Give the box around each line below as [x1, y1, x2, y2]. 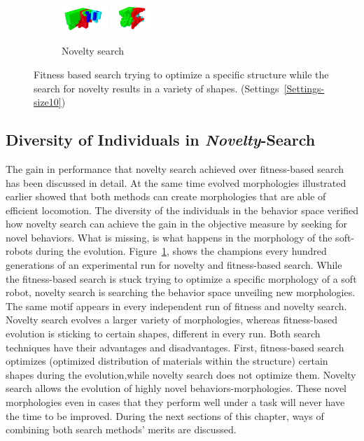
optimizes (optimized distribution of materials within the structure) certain [6, 353, 328, 368]
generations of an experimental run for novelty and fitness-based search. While [6, 258, 342, 272]
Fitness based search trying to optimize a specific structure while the [34, 66, 329, 81]
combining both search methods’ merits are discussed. [6, 422, 237, 437]
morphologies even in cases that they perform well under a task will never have [6, 395, 345, 409]
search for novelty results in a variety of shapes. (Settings [34, 80, 279, 95]
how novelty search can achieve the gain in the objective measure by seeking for [6, 216, 347, 231]
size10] [34, 94, 62, 109]
